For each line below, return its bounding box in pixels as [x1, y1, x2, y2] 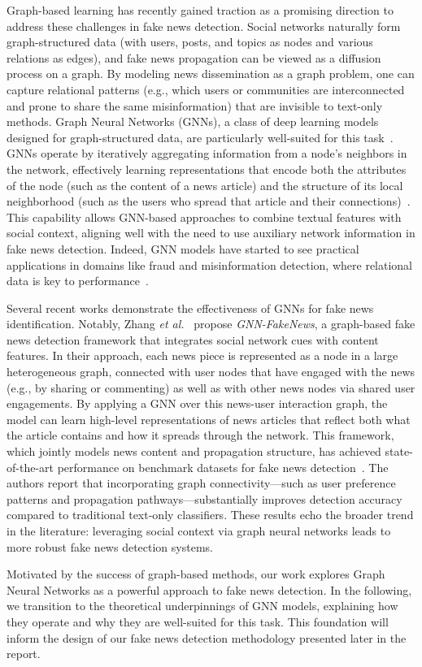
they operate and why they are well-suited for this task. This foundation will [7, 613, 389, 630]
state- [385, 443, 413, 460]
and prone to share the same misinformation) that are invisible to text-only [7, 97, 383, 114]
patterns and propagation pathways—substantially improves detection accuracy [7, 490, 402, 507]
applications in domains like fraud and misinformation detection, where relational [7, 256, 412, 273]
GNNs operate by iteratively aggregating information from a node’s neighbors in [7, 145, 407, 162]
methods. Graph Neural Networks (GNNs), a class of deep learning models [7, 113, 379, 130]
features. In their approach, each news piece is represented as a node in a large [7, 347, 398, 364]
